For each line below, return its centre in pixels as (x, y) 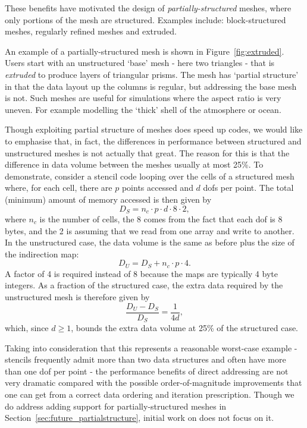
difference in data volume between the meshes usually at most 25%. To (134, 164)
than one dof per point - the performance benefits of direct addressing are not (147, 371)
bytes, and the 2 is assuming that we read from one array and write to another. (150, 230)
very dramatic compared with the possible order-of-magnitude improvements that (153, 383)
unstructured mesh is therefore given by (77, 296)
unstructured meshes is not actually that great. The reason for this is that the (147, 152)
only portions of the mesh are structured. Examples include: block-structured (145, 19)
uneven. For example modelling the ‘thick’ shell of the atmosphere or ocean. (143, 109)
